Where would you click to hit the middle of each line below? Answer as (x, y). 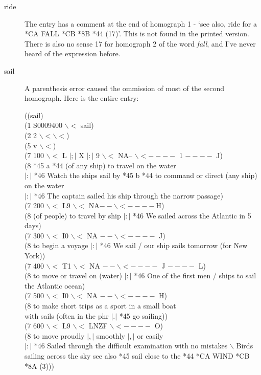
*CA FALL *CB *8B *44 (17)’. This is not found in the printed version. (137, 34)
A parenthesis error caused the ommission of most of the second (125, 88)
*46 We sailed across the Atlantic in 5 (192, 215)
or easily (150, 335)
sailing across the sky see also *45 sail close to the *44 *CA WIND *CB (137, 356)
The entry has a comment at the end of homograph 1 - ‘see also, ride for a (141, 23)
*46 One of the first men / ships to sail (195, 275)
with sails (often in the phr (67, 315)
